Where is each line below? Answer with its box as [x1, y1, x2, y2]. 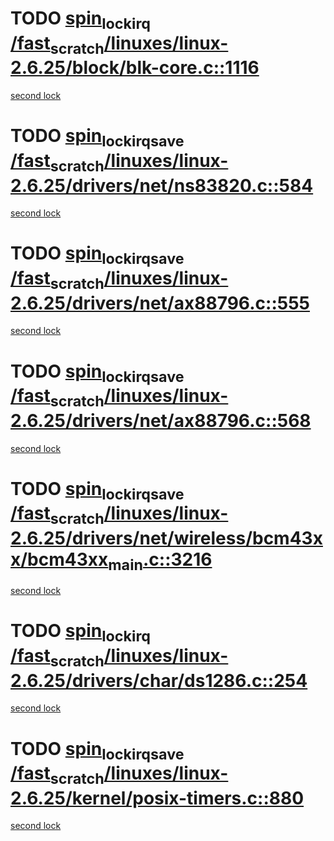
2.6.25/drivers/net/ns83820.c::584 [10, 174, 314, 197]
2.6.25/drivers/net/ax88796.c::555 [10, 292, 310, 314]
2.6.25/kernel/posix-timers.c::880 [10, 787, 305, 809]
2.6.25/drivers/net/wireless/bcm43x [10, 527, 323, 549]
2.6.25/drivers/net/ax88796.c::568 [10, 409, 312, 432]
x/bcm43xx [10, 548, 109, 571]
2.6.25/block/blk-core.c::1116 [10, 57, 260, 79]
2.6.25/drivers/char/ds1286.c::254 [10, 669, 308, 692]
